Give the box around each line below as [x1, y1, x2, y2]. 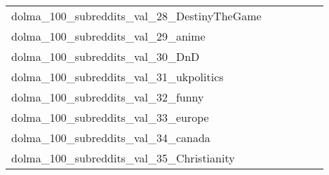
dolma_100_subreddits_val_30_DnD [11, 48, 200, 64]
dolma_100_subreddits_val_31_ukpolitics [11, 69, 224, 85]
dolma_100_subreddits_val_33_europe [11, 109, 209, 125]
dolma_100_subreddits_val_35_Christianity [11, 150, 235, 166]
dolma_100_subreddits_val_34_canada [11, 129, 210, 146]
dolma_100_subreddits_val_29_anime [11, 28, 206, 44]
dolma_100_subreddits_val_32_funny [11, 89, 204, 105]
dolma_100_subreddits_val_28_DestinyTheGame [11, 8, 262, 24]
